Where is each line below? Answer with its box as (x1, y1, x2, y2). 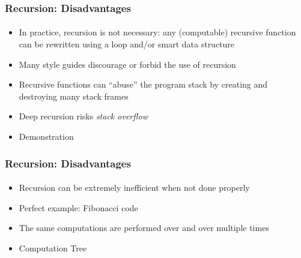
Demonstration (19, 130, 74, 142)
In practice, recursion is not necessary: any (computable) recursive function (19, 26, 296, 38)
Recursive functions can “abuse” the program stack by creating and (19, 78, 268, 91)
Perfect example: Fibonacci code (19, 201, 138, 214)
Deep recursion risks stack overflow (19, 110, 148, 122)
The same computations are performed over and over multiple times (19, 221, 269, 234)
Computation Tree (19, 241, 87, 254)
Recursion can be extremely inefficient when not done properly (19, 181, 250, 194)
